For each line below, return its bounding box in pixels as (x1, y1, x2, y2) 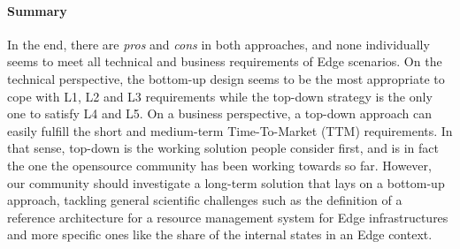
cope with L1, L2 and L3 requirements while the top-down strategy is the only (7, 87, 433, 105)
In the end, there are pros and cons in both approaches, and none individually (7, 34, 430, 53)
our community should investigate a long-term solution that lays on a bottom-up (7, 173, 445, 192)
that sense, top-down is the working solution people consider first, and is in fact (7, 139, 439, 157)
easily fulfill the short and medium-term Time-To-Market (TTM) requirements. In (7, 121, 453, 140)
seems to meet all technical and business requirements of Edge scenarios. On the (7, 52, 442, 71)
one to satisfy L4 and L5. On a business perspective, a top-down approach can (7, 104, 433, 123)
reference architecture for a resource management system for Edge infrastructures (7, 207, 448, 226)
